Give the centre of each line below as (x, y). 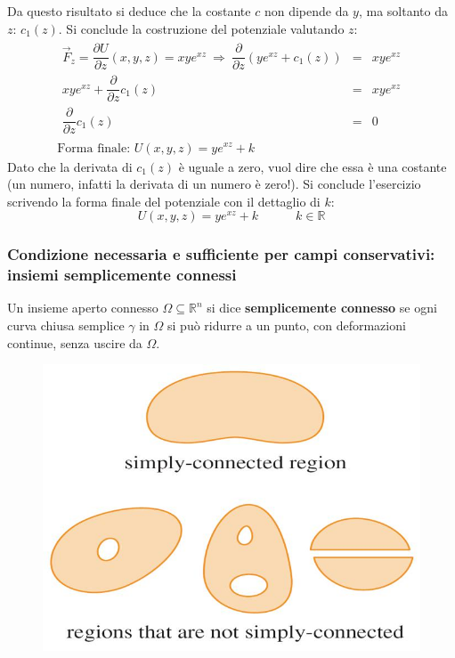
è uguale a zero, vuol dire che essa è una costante (313, 166)
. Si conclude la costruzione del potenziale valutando (201, 28)
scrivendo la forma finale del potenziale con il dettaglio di (164, 201)
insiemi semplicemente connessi (122, 275)
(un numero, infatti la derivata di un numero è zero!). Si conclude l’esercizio (214, 184)
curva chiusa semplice (66, 325)
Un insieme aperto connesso (83, 308)
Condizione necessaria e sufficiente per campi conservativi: (221, 254)
